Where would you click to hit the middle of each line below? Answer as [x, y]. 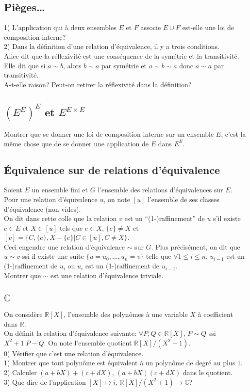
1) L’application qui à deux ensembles [60, 27]
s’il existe [227, 218]
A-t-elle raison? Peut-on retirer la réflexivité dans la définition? [98, 84]
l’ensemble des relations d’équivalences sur [160, 190]
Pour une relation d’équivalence [51, 199]
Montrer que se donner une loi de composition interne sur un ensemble [109, 133]
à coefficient [215, 314]
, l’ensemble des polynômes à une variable [126, 314]
